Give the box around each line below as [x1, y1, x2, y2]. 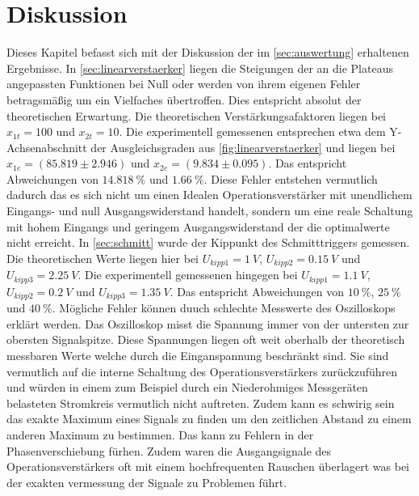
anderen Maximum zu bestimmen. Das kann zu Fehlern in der [6, 426, 314, 443]
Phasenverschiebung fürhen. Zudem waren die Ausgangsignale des [6, 442, 332, 459]
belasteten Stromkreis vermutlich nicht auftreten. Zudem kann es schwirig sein [6, 394, 395, 411]
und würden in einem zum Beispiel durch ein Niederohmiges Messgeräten [6, 379, 368, 396]
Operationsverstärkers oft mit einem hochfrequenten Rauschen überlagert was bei [6, 458, 410, 475]
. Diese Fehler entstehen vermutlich [203, 170, 378, 187]
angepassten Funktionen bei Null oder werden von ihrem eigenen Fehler [6, 75, 361, 92]
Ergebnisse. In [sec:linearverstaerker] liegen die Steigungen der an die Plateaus [6, 59, 393, 76]
